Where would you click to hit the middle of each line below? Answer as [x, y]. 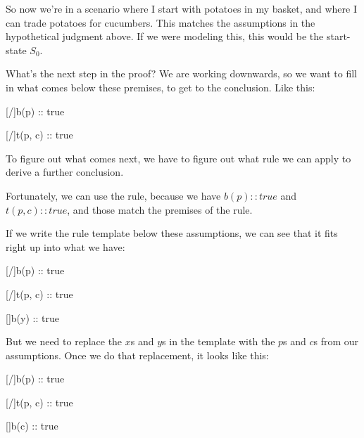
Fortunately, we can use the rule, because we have [113, 195]
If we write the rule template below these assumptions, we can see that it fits [172, 233]
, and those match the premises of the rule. [160, 209]
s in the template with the [219, 341]
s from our [336, 341]
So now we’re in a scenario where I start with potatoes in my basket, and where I [181, 8]
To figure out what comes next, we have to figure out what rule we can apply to [178, 158]
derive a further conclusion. [65, 172]
